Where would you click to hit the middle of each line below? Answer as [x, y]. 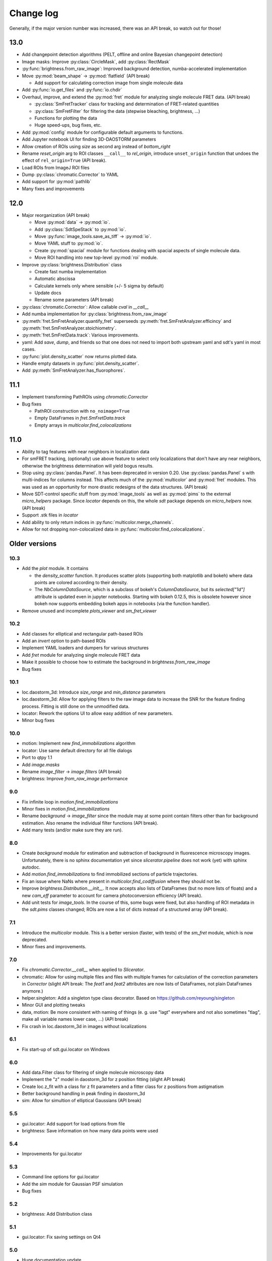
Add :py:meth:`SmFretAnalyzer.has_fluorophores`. [74, 370]
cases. [29, 349]
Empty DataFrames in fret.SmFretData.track [80, 418]
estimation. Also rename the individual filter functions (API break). [90, 823]
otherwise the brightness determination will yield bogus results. [88, 466]
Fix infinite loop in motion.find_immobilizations [70, 801]
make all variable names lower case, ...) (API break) [75, 1019]
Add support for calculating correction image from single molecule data [109, 83]
